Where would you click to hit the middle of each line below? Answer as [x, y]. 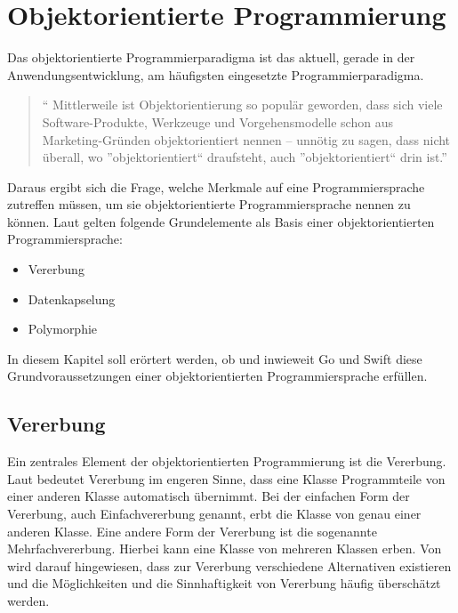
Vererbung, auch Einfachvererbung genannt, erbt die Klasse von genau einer [214, 514]
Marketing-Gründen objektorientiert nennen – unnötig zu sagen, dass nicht [246, 139]
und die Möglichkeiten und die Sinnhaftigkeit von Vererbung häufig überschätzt [224, 583]
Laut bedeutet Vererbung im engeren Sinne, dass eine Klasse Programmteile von [226, 478]
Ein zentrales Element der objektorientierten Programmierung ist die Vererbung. [227, 461]
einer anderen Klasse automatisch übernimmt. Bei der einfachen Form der [209, 496]
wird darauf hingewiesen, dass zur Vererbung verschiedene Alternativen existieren [229, 565]
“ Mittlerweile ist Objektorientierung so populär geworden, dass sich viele [242, 105]
